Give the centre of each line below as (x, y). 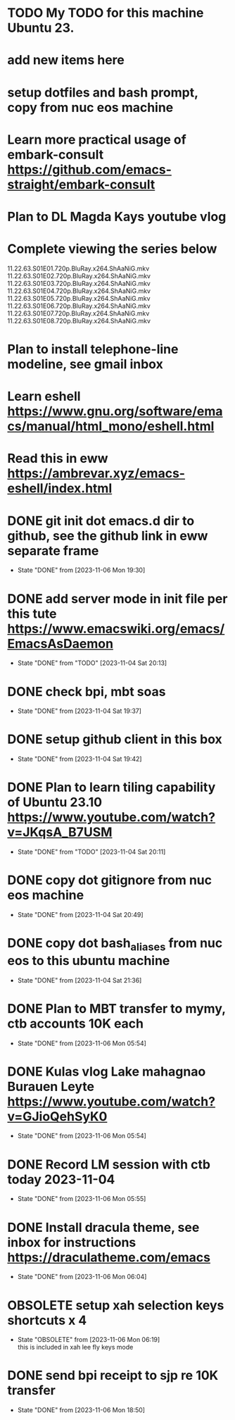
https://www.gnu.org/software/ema (115, 412)
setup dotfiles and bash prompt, (103, 92)
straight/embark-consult (81, 184)
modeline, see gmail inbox (85, 365)
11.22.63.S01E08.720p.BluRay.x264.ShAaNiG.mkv (79, 320)
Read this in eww (58, 459)
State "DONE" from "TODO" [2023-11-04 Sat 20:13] (92, 663)
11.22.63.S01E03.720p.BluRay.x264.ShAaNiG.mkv (79, 283)
